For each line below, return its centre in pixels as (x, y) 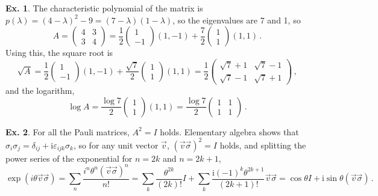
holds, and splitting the (263, 145)
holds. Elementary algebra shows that (229, 131)
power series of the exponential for (69, 158)
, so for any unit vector (116, 145)
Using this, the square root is (59, 53)
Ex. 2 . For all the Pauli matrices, (68, 131)
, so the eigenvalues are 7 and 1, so (237, 20)
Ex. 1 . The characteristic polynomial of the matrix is (104, 8)
